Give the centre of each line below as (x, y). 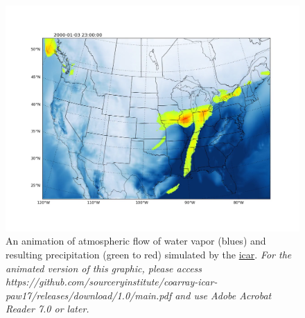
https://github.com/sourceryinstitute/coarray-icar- (112, 282)
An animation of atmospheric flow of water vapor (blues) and (136, 241)
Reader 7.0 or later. (47, 309)
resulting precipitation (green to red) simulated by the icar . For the (149, 255)
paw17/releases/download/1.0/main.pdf (89, 295)
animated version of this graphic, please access (104, 268)
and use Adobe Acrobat (223, 295)
